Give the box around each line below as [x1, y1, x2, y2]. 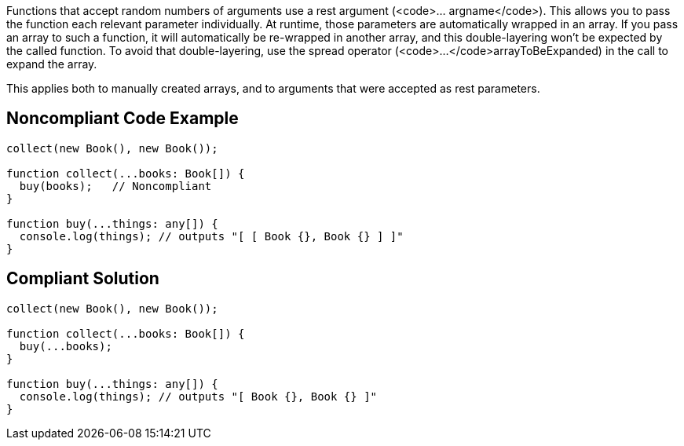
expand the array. [6, 57, 97, 71]
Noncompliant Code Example [6, 108, 239, 129]
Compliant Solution [6, 269, 159, 289]
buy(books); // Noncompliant [19, 179, 212, 192]
